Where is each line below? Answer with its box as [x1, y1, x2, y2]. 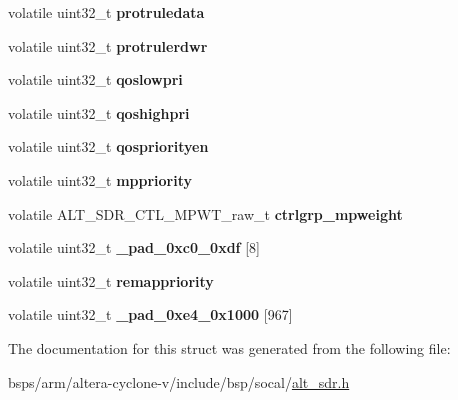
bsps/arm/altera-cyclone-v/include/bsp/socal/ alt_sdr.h [8, 371, 350, 392]
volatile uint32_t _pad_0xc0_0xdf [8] [8, 237, 260, 258]
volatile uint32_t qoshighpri [8, 102, 190, 123]
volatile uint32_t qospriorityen [8, 136, 209, 157]
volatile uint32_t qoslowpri [8, 69, 183, 90]
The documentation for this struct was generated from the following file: [8, 337, 451, 358]
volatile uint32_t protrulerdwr [8, 35, 208, 56]
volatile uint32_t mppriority [8, 169, 192, 190]
